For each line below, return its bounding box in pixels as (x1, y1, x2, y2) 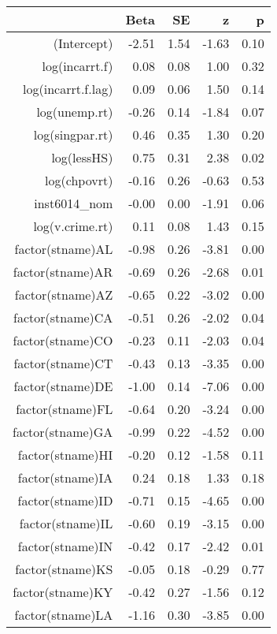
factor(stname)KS (15, 560, 113, 578)
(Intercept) (53, 34, 113, 52)
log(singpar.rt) (33, 125, 113, 144)
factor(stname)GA (13, 423, 113, 441)
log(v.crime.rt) (33, 217, 113, 235)
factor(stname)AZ (14, 285, 113, 304)
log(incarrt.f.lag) (23, 80, 113, 98)
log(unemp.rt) (36, 103, 113, 121)
